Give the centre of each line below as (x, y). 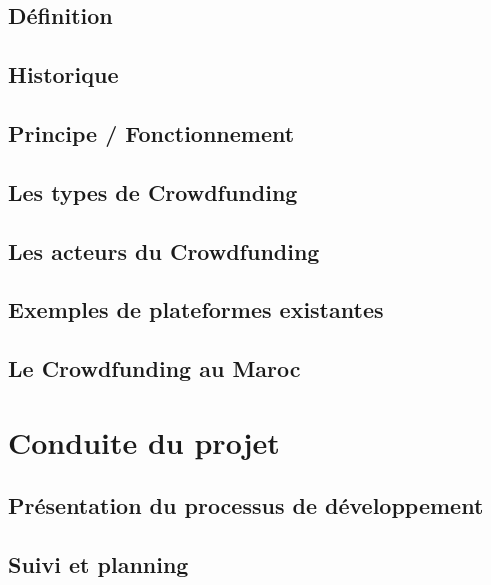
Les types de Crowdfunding (153, 191)
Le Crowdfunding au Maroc (154, 368)
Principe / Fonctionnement (151, 132)
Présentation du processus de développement (246, 505)
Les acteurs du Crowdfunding (164, 250)
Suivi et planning (98, 564)
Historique (63, 74)
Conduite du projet (144, 441)
